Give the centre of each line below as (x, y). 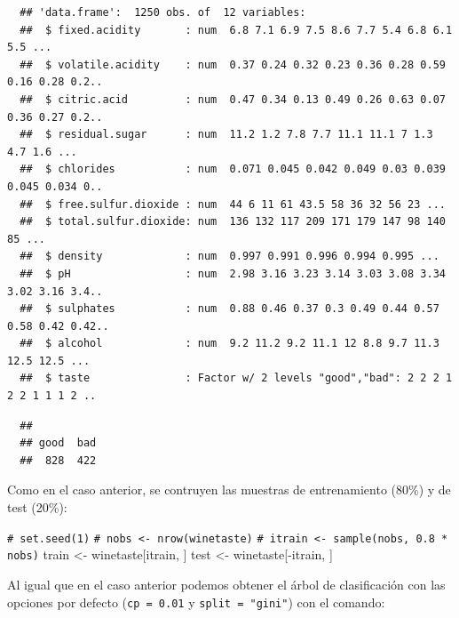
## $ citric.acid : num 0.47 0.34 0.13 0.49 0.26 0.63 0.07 (233, 99)
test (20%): (37, 507)
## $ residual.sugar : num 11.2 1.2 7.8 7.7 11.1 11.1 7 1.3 (226, 135)
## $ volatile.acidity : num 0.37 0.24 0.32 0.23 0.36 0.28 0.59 (233, 64)
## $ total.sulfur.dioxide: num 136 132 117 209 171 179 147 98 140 (233, 222)
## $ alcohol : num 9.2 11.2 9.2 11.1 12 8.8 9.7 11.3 (229, 344)
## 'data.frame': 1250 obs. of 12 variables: (163, 12)
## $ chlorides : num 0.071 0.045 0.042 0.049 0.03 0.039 (233, 169)
